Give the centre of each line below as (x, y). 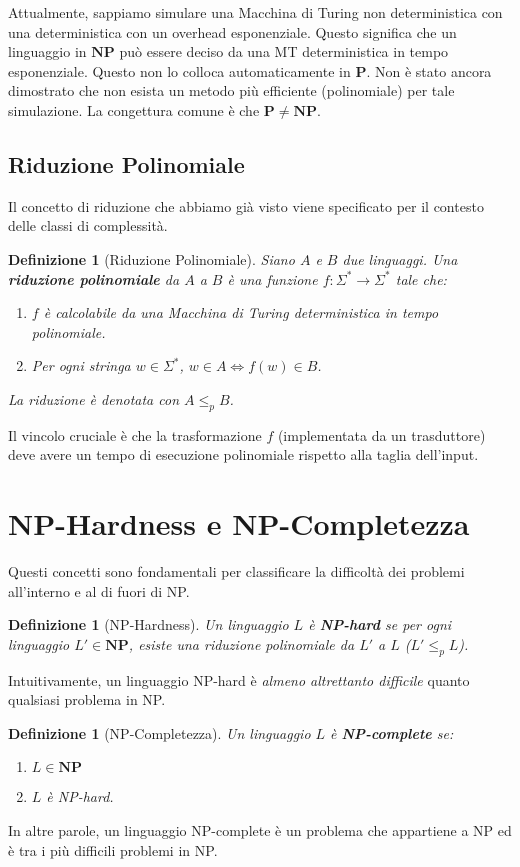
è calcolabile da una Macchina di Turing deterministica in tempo (241, 312)
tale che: (421, 278)
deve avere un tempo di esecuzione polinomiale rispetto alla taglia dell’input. (243, 454)
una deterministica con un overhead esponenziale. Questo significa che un (232, 31)
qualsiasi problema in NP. (87, 699)
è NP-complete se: (392, 732)
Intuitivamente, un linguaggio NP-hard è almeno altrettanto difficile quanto (239, 679)
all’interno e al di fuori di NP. (99, 590)
